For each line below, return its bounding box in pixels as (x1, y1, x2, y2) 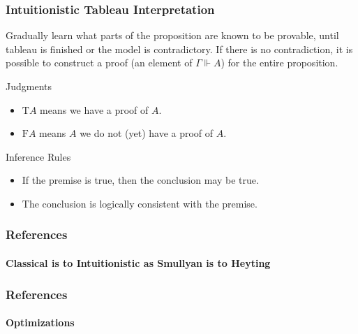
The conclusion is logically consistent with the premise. (22, 196, 258, 210)
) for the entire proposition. (221, 55, 338, 70)
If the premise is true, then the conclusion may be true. (22, 173, 259, 187)
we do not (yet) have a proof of (80, 126, 214, 140)
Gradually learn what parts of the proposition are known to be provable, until (6, 28, 339, 43)
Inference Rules (6, 149, 71, 164)
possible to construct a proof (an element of (6, 55, 193, 70)
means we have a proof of (40, 102, 149, 117)
